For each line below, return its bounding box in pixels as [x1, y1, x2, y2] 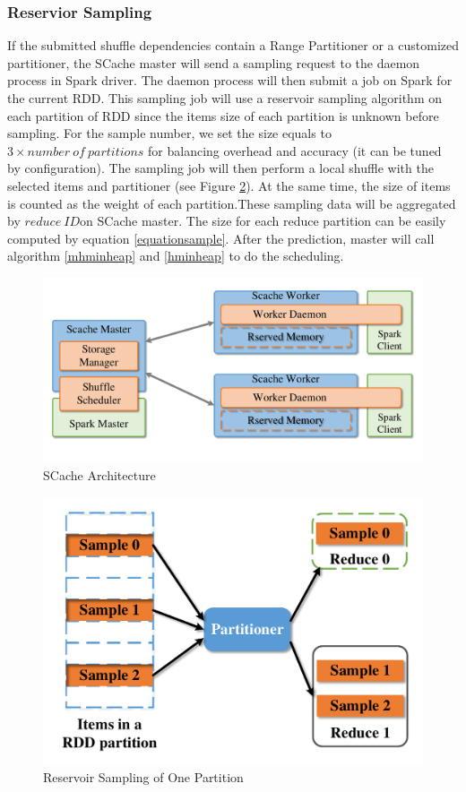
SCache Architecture [43, 465, 156, 484]
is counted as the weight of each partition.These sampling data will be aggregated [7, 194, 456, 212]
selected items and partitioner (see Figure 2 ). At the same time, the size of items [7, 176, 451, 194]
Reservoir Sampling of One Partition [43, 768, 244, 787]
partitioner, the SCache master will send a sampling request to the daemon [7, 53, 420, 72]
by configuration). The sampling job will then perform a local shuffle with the [7, 159, 434, 177]
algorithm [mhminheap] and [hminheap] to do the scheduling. [7, 246, 344, 265]
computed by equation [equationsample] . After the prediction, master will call [7, 228, 435, 247]
